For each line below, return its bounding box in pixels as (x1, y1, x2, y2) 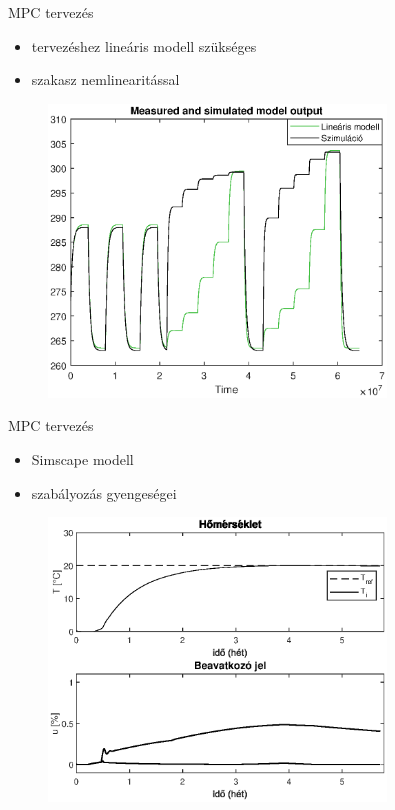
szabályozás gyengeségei (31, 482, 177, 503)
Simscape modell (31, 449, 134, 469)
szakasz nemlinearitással (31, 69, 180, 90)
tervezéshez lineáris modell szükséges (31, 35, 257, 56)
